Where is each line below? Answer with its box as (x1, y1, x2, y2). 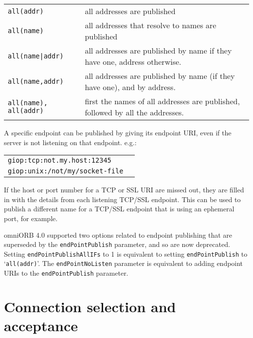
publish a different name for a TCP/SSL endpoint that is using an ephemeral (4, 204, 235, 214)
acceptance (4, 316, 78, 336)
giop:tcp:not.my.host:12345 (8, 156, 111, 165)
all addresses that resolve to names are (85, 19, 217, 31)
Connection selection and (4, 296, 176, 316)
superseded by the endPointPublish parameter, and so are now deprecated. (4, 239, 230, 249)
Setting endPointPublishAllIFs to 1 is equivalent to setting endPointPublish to (4, 248, 248, 259)
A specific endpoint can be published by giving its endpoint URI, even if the (4, 128, 232, 137)
